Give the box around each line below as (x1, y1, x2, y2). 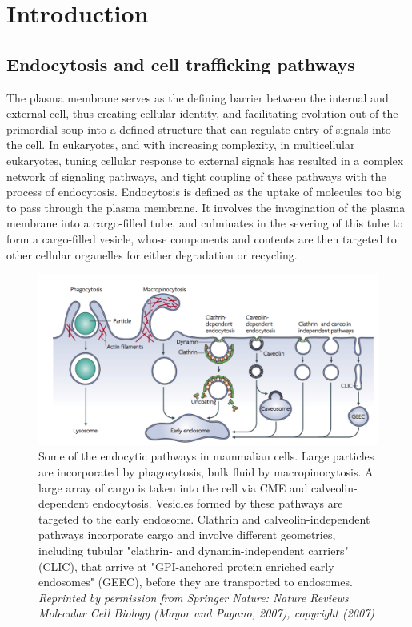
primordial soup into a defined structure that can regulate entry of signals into (6, 120, 391, 137)
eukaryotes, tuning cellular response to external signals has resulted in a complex (6, 151, 404, 168)
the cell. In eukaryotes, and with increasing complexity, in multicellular (6, 136, 355, 153)
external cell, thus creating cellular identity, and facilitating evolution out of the (6, 105, 398, 122)
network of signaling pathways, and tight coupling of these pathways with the (6, 167, 386, 184)
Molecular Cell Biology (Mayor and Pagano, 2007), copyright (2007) (38, 605, 375, 621)
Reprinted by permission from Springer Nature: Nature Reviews (38, 589, 349, 605)
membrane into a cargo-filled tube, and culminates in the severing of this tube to (6, 215, 403, 231)
